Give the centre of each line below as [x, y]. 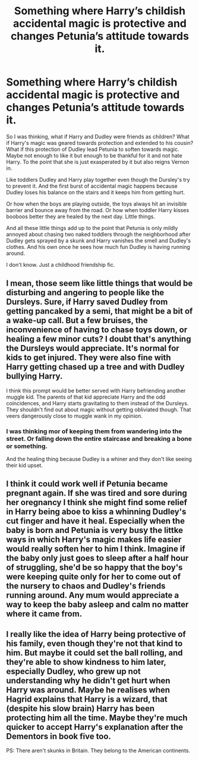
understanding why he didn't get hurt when [88, 681]
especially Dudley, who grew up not [74, 671]
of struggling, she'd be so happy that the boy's [94, 568]
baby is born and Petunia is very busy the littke [94, 530]
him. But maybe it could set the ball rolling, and [94, 653]
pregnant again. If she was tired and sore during [97, 493]
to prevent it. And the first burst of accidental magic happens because [92, 186]
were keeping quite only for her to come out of [94, 577]
